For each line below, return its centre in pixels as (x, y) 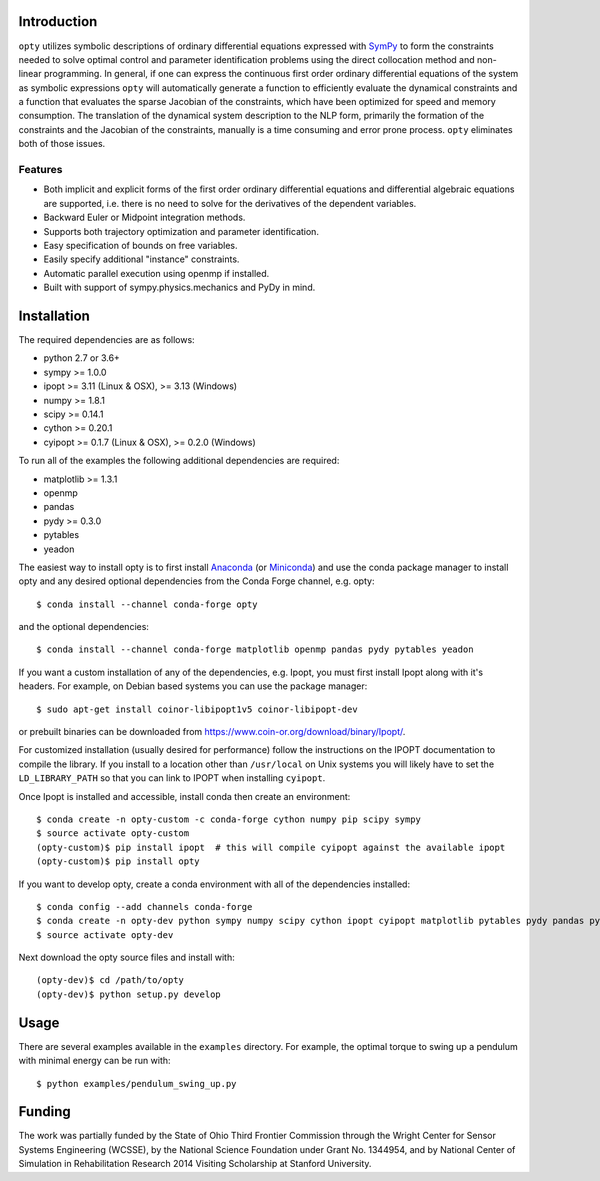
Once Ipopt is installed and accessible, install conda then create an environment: (184, 796)
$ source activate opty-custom (113, 833)
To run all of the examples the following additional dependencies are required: (179, 461)
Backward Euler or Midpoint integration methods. (144, 217)
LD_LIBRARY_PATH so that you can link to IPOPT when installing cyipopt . (172, 778)
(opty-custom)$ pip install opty (118, 861)
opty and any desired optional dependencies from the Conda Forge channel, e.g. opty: (196, 581)
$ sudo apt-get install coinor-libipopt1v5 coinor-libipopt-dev (197, 709)
